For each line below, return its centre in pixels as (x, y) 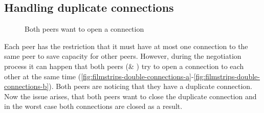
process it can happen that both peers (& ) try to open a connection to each (124, 66)
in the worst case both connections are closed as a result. (93, 106)
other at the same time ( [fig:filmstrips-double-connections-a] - (99, 76)
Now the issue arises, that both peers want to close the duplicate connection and (130, 96)
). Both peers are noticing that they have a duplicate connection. (150, 86)
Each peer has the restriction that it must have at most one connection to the (126, 46)
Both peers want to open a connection (84, 29)
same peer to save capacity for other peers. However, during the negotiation (123, 56)
